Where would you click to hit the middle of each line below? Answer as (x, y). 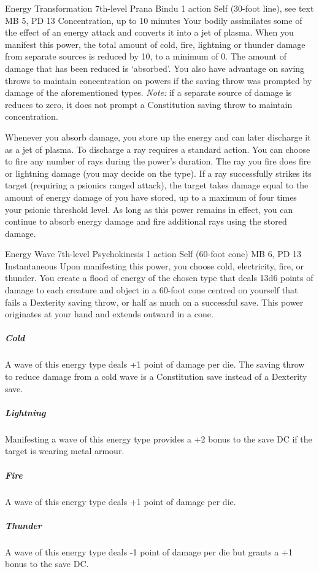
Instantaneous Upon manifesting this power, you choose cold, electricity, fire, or (155, 265)
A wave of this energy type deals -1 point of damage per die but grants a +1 (149, 551)
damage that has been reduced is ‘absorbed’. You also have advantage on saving (155, 68)
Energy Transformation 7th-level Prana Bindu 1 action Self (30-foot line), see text (159, 8)
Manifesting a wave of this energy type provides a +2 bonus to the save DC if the (159, 439)
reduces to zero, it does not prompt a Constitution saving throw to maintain (149, 104)
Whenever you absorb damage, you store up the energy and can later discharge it (158, 137)
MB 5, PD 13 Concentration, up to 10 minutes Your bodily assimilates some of (154, 20)
